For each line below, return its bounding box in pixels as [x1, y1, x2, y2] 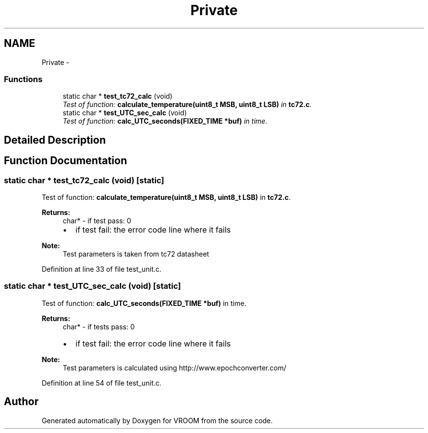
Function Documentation [4, 154, 127, 167]
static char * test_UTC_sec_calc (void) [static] [4, 281, 181, 291]
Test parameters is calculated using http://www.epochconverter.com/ [63, 363, 286, 372]
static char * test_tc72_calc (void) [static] [4, 175, 165, 185]
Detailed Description [4, 133, 106, 146]
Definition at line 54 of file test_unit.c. [42, 378, 162, 387]
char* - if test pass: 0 [63, 216, 131, 225]
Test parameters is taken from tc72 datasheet [63, 249, 209, 258]
